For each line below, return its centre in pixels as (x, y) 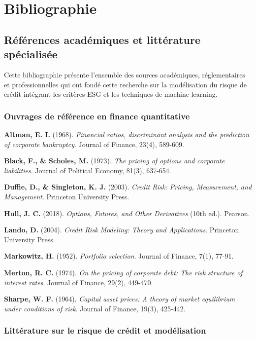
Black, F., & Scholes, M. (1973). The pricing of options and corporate (114, 161)
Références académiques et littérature (102, 39)
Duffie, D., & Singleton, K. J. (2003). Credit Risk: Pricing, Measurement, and (128, 187)
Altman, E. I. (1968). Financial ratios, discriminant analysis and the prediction (127, 134)
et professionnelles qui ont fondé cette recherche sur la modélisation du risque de (125, 84)
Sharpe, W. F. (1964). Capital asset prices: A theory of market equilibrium (120, 299)
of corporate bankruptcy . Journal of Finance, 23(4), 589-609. (94, 144)
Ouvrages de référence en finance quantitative (97, 116)
